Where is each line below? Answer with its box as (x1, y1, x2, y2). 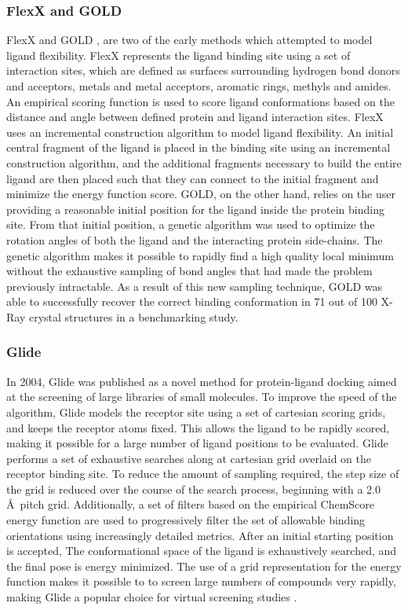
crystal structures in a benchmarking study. (28, 308, 239, 325)
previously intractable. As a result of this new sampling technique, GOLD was (6, 277, 383, 294)
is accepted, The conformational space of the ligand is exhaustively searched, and (6, 542, 397, 559)
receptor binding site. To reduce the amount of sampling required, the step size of (6, 465, 399, 482)
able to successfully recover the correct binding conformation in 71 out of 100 (6, 293, 377, 310)
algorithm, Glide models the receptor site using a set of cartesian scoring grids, (6, 403, 386, 420)
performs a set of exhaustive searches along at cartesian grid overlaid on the (6, 450, 371, 466)
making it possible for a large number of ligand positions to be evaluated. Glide (6, 435, 388, 451)
